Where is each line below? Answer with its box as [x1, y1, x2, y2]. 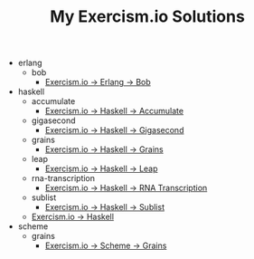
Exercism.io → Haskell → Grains [44, 144, 165, 155]
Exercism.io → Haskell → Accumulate [44, 106, 183, 117]
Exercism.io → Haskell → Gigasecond [44, 125, 184, 136]
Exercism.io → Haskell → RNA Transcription [44, 183, 208, 194]
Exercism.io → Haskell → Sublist [44, 202, 165, 213]
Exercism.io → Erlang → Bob [44, 77, 151, 88]
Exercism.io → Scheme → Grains [44, 240, 167, 251]
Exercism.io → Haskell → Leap [44, 163, 158, 174]
